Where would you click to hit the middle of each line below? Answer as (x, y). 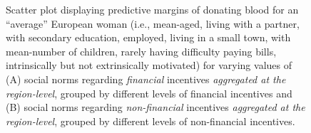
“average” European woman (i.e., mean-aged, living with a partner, (153, 23)
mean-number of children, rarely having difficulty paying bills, (141, 51)
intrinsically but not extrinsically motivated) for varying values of (149, 65)
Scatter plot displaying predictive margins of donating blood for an (152, 9)
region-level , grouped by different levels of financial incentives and (149, 93)
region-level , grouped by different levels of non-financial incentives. (151, 121)
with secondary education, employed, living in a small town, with (148, 37)
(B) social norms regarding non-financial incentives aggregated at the (155, 107)
